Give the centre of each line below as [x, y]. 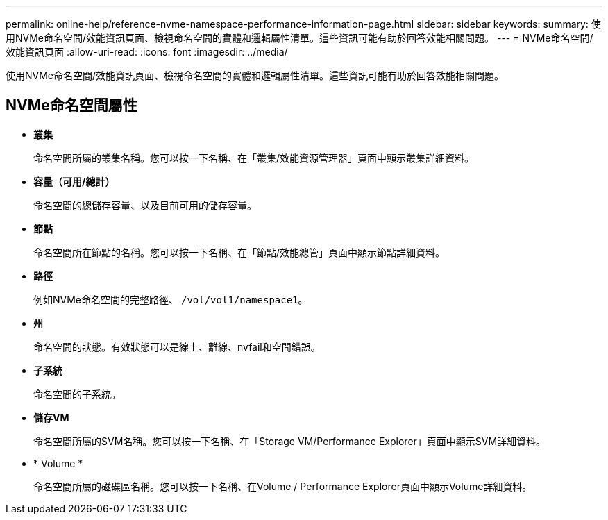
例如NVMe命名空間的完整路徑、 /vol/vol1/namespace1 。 [171, 299]
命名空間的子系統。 [77, 394]
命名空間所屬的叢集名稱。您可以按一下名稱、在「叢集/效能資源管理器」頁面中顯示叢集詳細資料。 [254, 158]
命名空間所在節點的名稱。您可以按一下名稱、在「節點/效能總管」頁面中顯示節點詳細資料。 [239, 252]
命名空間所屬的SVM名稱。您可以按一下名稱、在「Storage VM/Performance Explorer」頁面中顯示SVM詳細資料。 [290, 441]
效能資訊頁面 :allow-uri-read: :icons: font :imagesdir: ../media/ [147, 52]
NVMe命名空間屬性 [71, 106]
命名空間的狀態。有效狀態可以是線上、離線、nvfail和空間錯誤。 [177, 346]
